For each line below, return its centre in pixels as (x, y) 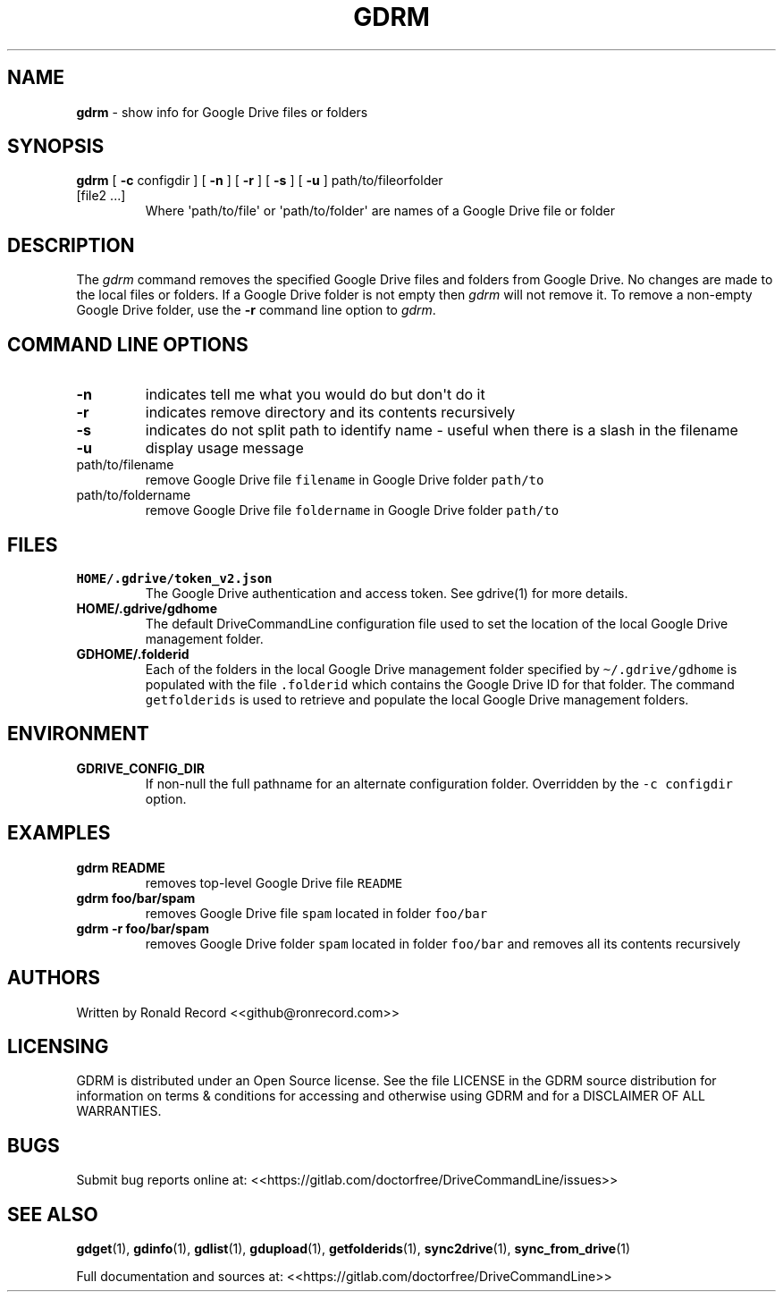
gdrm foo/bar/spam (136, 898)
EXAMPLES (59, 833)
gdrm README (121, 867)
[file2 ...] (101, 196)
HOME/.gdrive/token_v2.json (174, 578)
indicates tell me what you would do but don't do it (315, 395)
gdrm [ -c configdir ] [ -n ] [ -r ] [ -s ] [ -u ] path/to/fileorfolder (260, 181)
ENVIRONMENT (78, 734)
